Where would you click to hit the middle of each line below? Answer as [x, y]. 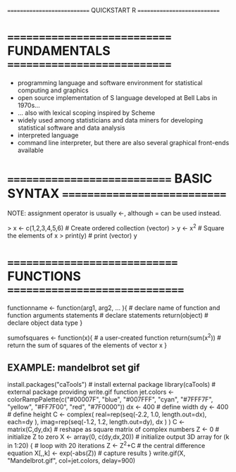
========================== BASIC [110, 179]
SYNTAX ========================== [117, 194]
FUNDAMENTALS [59, 51]
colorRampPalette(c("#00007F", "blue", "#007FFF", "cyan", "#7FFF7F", [110, 399]
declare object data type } [45, 323]
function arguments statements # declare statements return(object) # [108, 316]
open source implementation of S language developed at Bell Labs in [117, 97]
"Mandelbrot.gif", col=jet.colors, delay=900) [72, 460]
